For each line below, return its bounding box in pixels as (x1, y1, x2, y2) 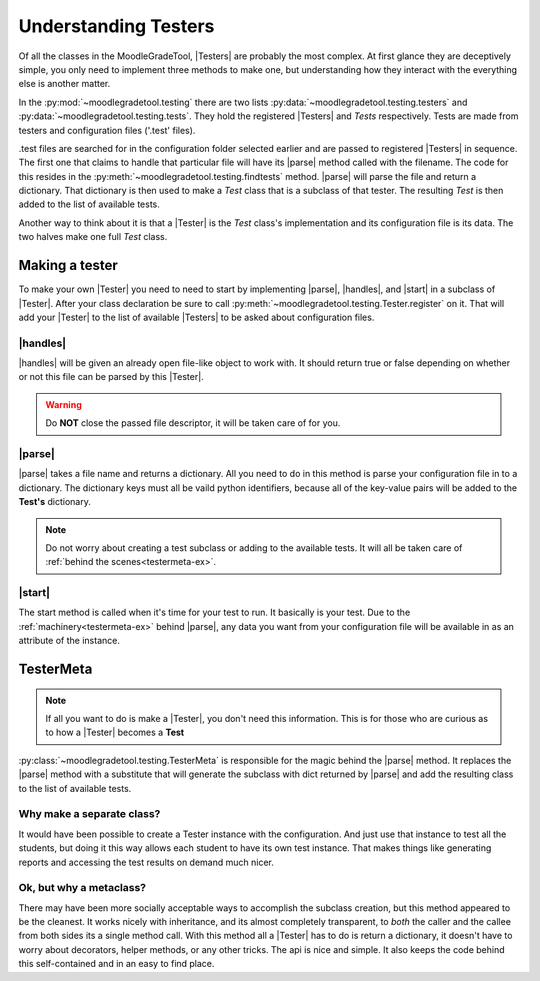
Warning (45, 398, 82, 410)
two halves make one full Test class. (18, 231, 168, 243)
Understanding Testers (18, 15, 215, 37)
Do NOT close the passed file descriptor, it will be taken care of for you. (45, 417, 341, 429)
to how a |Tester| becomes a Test (45, 726, 185, 739)
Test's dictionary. (18, 496, 92, 508)
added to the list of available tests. (18, 198, 160, 210)
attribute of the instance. (18, 635, 120, 647)
